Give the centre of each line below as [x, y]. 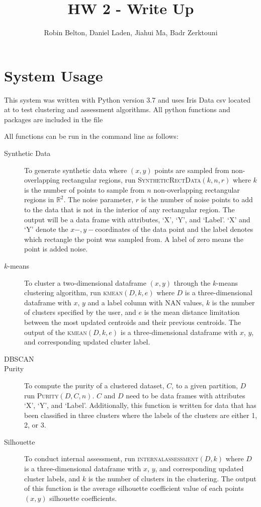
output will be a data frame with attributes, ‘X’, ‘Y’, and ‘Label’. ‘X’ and [137, 219]
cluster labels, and [52, 478]
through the [192, 282]
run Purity [41, 395]
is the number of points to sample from [84, 189]
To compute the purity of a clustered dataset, [94, 385]
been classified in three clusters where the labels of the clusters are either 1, [141, 415]
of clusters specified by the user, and [80, 312]
